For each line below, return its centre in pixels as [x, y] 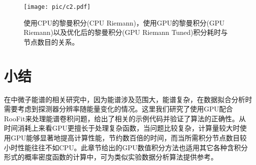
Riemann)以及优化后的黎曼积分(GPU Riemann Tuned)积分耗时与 [126, 32]
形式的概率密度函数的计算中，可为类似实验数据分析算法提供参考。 [111, 157]
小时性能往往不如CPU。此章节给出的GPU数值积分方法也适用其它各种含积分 [126, 147]
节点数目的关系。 [51, 41]
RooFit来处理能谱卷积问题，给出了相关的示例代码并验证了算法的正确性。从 [125, 118]
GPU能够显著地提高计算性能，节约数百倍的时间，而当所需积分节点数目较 [129, 137]
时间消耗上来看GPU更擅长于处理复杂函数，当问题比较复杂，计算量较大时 [122, 128]
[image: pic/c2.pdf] [57, 7]
